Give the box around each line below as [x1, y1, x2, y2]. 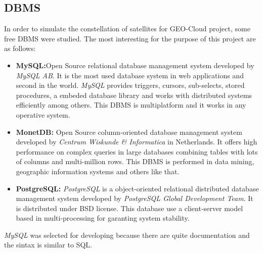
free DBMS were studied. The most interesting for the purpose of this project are [4, 33, 256, 43]
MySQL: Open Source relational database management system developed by [16, 60, 254, 70]
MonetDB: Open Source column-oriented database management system [16, 126, 242, 137]
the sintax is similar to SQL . [4, 239, 92, 250]
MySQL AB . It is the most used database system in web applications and [16, 70, 244, 80]
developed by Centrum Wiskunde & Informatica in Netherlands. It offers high [16, 136, 257, 147]
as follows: [4, 43, 36, 54]
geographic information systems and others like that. [16, 166, 180, 176]
